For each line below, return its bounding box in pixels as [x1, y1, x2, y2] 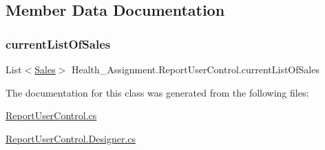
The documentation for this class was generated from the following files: [6, 85, 309, 99]
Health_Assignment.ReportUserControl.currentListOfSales [72, 62, 319, 76]
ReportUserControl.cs [6, 108, 97, 123]
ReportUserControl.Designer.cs [6, 131, 136, 145]
